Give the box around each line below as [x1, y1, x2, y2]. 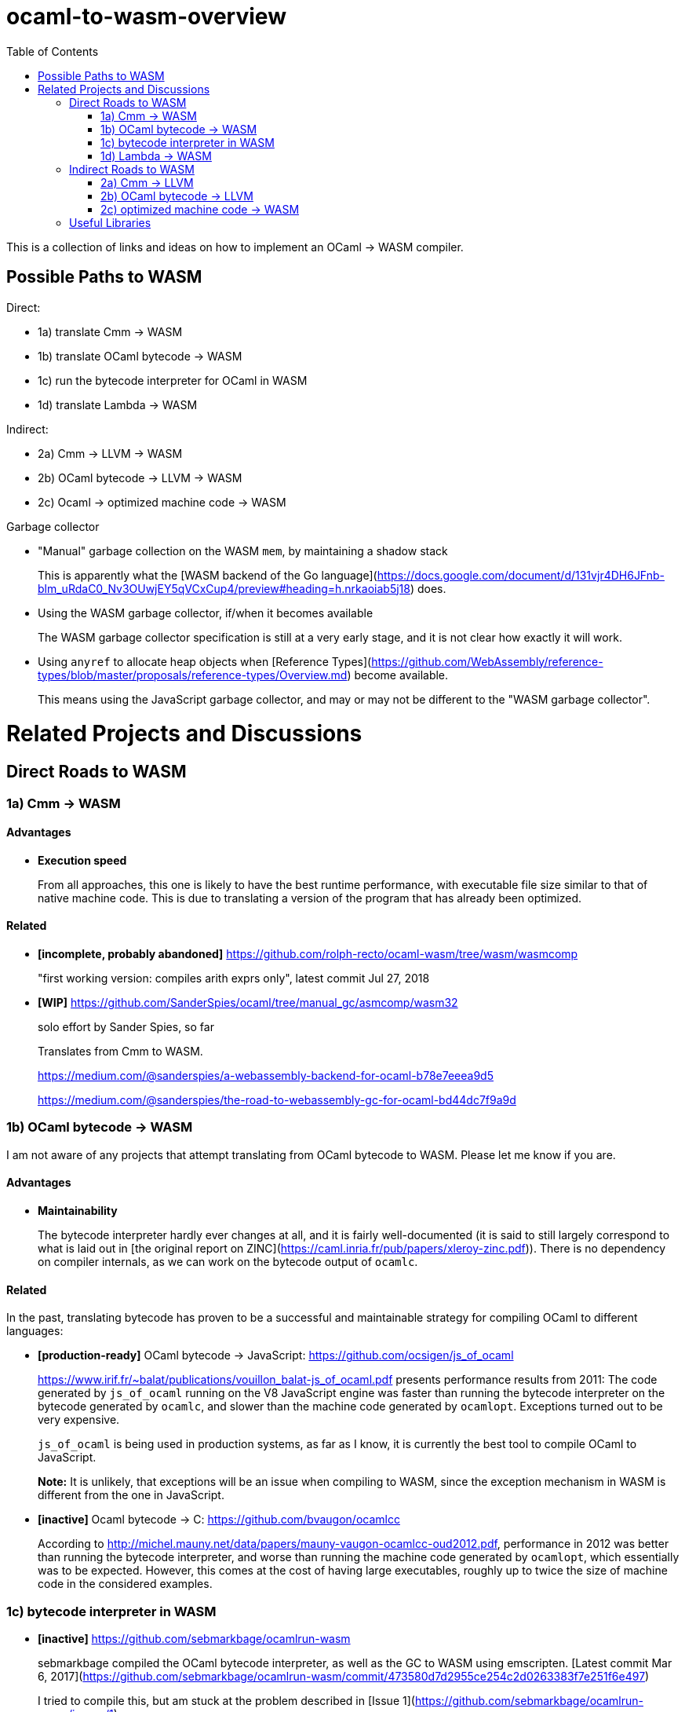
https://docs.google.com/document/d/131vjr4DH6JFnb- [377, 568, 665, 582]
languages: [6, 1324, 64, 1338]
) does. [410, 581, 446, 595]
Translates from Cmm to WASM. [38, 1044, 203, 1058]
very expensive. [38, 1413, 120, 1427]
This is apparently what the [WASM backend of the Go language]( [38, 568, 377, 582]
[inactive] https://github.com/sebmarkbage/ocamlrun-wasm [38, 1631, 351, 1645]
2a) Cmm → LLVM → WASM [38, 446, 183, 460]
